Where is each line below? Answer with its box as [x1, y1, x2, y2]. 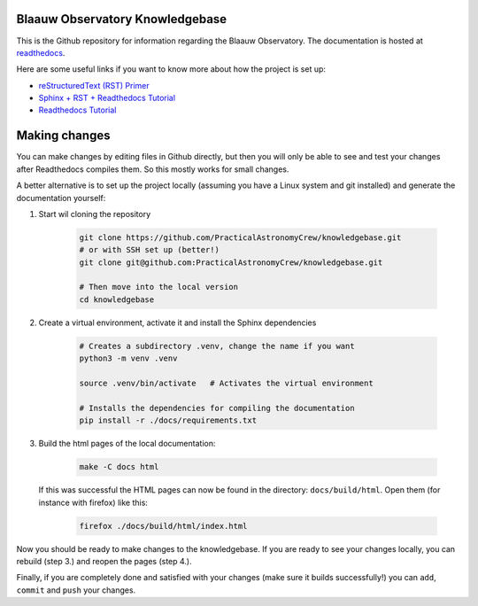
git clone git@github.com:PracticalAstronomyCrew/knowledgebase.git [79, 257, 383, 268]
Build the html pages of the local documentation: [38, 439, 216, 449]
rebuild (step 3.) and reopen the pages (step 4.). [16, 555, 192, 566]
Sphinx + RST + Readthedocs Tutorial [38, 93, 176, 104]
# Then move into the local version [79, 282, 239, 292]
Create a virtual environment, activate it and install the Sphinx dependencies [38, 317, 317, 328]
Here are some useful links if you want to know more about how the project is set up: [16, 64, 327, 74]
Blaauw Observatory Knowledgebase [16, 12, 227, 27]
